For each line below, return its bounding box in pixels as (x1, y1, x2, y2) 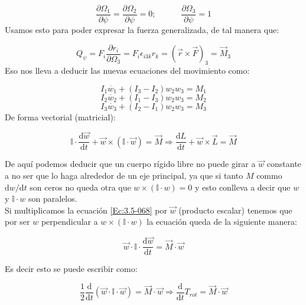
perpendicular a (41, 215, 98, 228)
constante (266, 158, 301, 170)
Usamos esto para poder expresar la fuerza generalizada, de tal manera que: (5, 24, 279, 36)
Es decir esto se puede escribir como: (5, 263, 138, 275)
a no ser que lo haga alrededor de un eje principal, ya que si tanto (5, 169, 243, 181)
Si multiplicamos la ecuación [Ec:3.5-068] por (5, 204, 167, 216)
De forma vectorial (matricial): (5, 110, 116, 123)
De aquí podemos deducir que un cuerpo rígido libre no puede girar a (5, 158, 256, 170)
